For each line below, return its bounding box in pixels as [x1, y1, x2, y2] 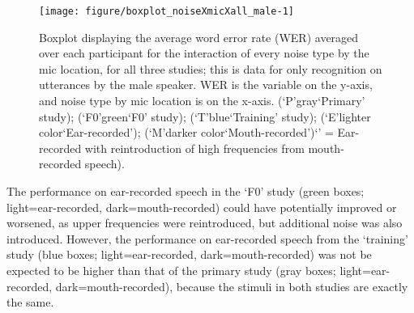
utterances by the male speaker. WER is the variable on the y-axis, [39, 76, 373, 93]
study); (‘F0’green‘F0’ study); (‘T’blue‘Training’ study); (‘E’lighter [39, 108, 371, 125]
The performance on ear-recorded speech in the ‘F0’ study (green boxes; [6, 183, 365, 199]
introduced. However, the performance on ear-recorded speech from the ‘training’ [6, 230, 408, 247]
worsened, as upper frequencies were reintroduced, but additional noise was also [6, 214, 403, 231]
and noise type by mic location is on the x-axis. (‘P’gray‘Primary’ [39, 92, 365, 109]
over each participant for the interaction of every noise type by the [39, 44, 369, 61]
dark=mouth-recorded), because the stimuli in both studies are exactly [55, 277, 408, 294]
